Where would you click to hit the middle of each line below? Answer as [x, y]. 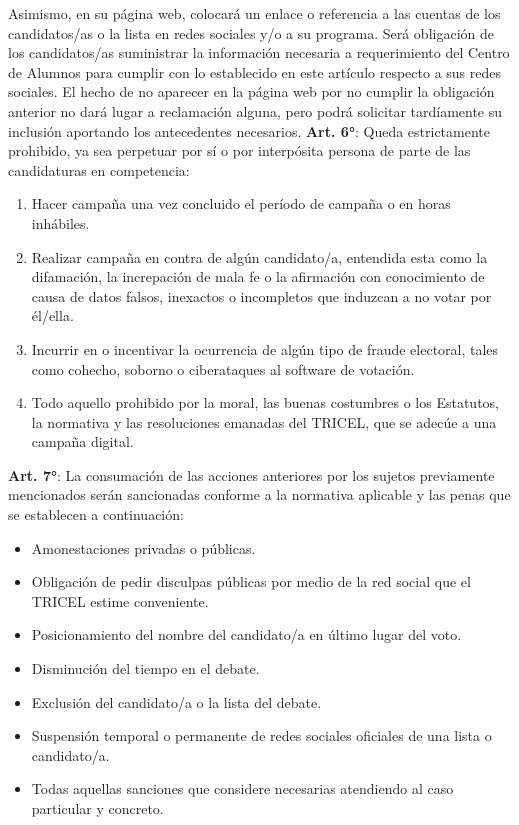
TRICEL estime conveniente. [120, 600]
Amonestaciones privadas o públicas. [143, 547]
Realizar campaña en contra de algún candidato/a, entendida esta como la [259, 256]
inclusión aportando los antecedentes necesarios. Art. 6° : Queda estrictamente [249, 130]
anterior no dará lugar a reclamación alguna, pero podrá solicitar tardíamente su [255, 110]
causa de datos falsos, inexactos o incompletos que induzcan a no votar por [261, 295]
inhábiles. [60, 222]
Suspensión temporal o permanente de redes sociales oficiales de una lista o [261, 735]
